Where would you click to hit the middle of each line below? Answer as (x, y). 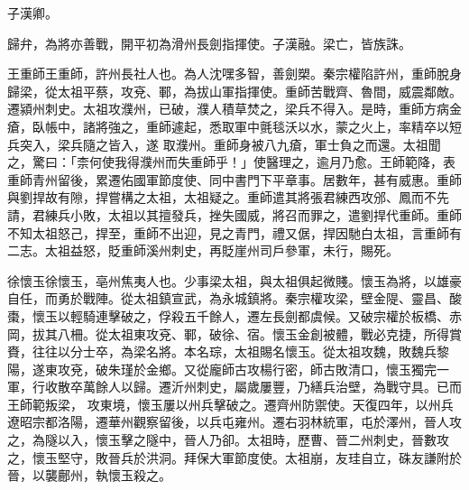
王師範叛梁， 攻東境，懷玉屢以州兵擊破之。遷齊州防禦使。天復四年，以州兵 (230, 404)
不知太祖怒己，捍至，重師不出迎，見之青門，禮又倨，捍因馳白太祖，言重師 (228, 232)
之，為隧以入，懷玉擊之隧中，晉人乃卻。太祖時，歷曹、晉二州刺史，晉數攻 (228, 440)
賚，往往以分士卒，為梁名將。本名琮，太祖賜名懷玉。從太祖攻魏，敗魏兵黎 (228, 351)
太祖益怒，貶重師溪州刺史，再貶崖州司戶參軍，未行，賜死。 (221, 250)
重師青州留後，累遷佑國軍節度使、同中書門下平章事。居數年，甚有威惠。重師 (234, 179)
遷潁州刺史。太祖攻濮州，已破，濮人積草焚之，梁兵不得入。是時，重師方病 (228, 109)
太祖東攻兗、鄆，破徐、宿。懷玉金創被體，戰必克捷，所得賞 (285, 333)
